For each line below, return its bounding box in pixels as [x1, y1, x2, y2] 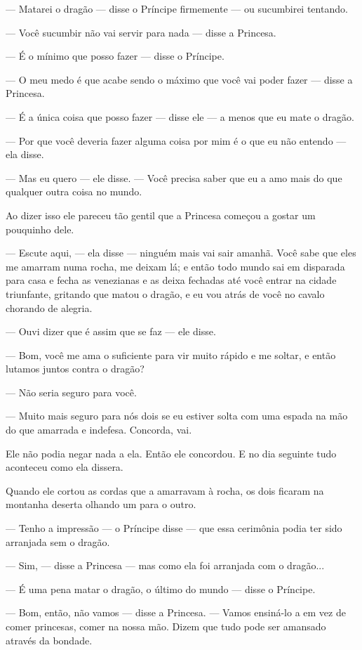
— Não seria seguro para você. [6, 384, 137, 399]
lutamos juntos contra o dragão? [6, 361, 145, 376]
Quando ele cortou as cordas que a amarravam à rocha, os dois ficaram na [6, 483, 324, 498]
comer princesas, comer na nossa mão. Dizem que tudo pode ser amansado [6, 619, 326, 633]
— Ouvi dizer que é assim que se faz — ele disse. [6, 324, 216, 339]
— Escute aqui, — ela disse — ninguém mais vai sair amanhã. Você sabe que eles [6, 245, 356, 260]
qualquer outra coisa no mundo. [6, 184, 142, 199]
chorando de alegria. [6, 300, 93, 315]
